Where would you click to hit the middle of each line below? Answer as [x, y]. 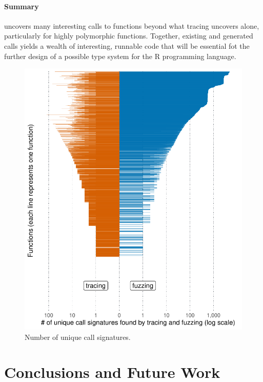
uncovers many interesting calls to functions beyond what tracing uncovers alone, [132, 25]
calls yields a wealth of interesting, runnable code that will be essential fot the [127, 45]
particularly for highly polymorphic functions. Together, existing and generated [129, 36]
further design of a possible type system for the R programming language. [120, 56]
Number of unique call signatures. [78, 337]
